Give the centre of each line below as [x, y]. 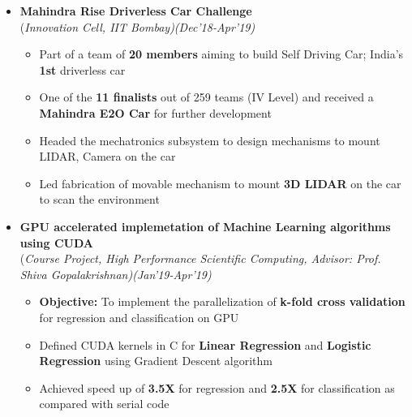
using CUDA [57, 242]
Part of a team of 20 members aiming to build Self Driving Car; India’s [221, 54]
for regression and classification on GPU [139, 317]
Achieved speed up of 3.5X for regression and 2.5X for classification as [217, 387]
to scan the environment [99, 199]
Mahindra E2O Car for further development [155, 112]
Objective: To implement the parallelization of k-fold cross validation [222, 301]
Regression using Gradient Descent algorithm [156, 361]
